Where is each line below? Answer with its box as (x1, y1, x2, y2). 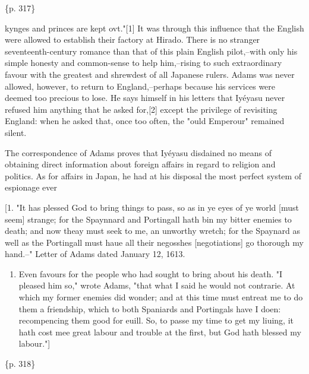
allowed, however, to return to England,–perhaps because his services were (5, 80, 276, 92)
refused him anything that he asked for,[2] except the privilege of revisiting (5, 103, 278, 115)
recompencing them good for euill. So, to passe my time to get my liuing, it (18, 314, 294, 327)
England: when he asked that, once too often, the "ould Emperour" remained (5, 115, 285, 127)
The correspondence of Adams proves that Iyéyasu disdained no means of (5, 146, 272, 159)
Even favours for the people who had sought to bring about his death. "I (18, 267, 283, 280)
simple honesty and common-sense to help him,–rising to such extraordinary (5, 56, 282, 69)
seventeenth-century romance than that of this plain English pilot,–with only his (5, 45, 298, 57)
